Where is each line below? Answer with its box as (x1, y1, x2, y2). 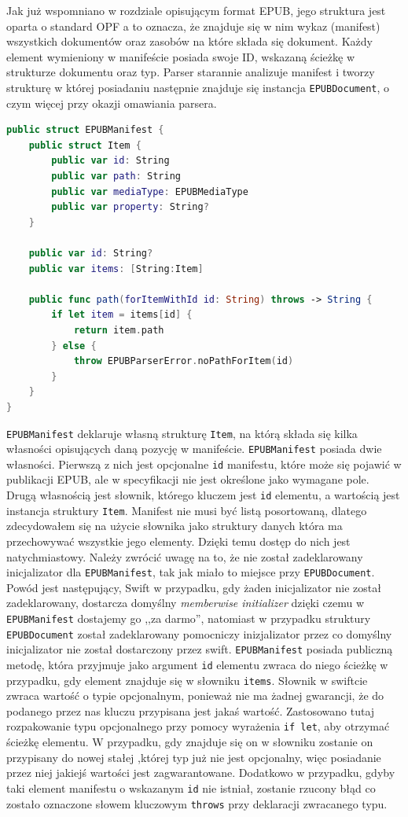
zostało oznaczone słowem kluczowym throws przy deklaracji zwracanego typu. (6, 795, 388, 811)
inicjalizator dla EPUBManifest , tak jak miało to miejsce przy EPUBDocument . (6, 564, 375, 580)
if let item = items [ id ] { (51, 309, 193, 321)
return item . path (73, 324, 164, 336)
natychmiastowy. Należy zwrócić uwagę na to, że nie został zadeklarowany (6, 548, 363, 565)
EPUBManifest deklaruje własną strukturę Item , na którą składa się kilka (6, 425, 358, 441)
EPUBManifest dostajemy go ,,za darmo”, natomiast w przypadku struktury (6, 610, 371, 626)
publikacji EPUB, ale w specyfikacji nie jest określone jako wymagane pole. (6, 471, 369, 488)
